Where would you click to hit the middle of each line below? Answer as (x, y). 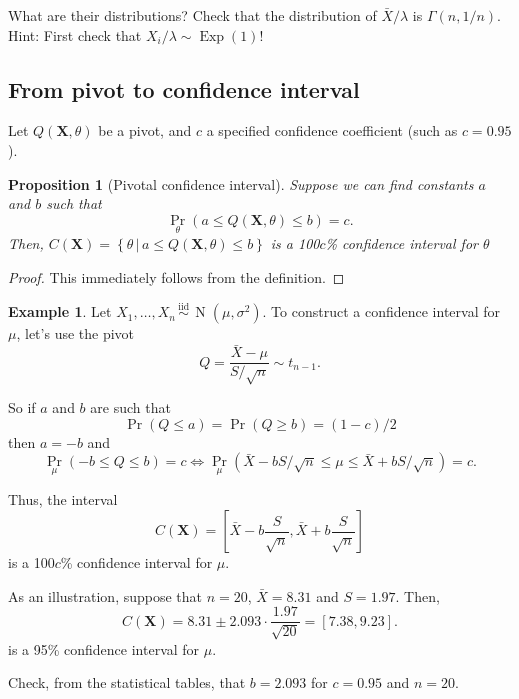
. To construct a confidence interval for (381, 311)
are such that (130, 407)
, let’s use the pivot (75, 333)
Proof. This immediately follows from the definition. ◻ (176, 276)
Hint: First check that (75, 34)
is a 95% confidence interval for (104, 648)
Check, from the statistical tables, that (127, 682)
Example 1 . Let (60, 311)
